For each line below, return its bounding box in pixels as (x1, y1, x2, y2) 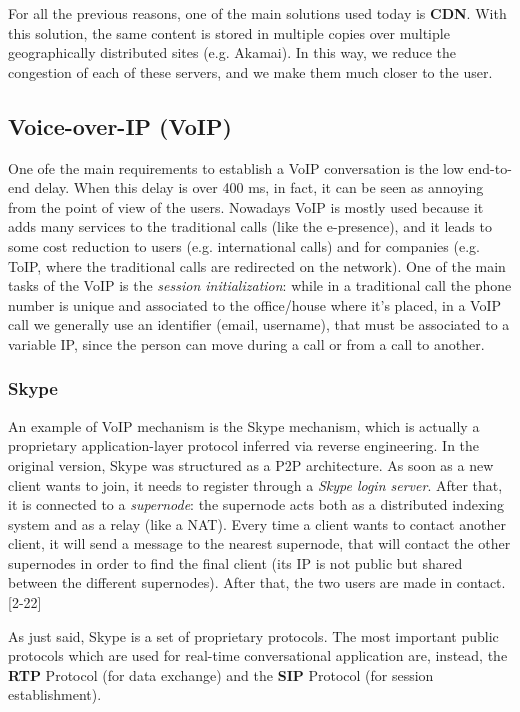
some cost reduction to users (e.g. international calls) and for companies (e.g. (8, 235, 480, 256)
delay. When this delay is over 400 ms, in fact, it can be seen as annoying (34, 177, 484, 198)
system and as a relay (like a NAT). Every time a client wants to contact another (8, 513, 506, 534)
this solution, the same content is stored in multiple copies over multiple (8, 22, 450, 43)
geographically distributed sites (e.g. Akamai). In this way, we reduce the (8, 42, 457, 63)
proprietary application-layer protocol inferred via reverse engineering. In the (8, 435, 480, 456)
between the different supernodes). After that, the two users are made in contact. (8, 572, 506, 593)
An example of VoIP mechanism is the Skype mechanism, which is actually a (8, 415, 480, 436)
